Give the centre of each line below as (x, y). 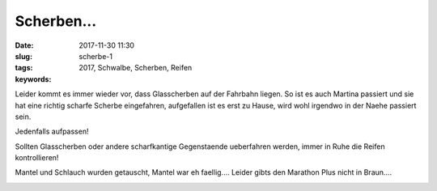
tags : (24, 68)
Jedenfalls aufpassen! (52, 132)
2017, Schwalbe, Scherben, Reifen (136, 68)
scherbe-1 (96, 56)
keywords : (33, 79)
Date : (24, 45)
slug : (23, 56)
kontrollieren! (37, 158)
